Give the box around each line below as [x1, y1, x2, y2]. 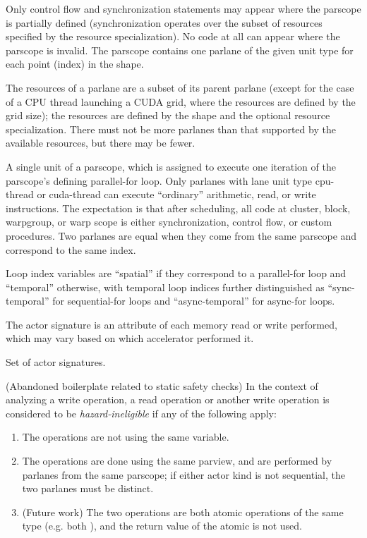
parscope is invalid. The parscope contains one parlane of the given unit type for [6, 42, 354, 57]
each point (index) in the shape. [6, 56, 144, 71]
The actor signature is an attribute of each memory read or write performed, [6, 317, 337, 331]
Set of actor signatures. [6, 355, 106, 369]
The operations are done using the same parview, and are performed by [22, 453, 332, 468]
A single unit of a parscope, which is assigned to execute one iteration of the [6, 159, 336, 173]
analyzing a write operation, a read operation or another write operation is [6, 392, 330, 407]
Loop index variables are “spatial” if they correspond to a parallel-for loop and [6, 266, 347, 281]
